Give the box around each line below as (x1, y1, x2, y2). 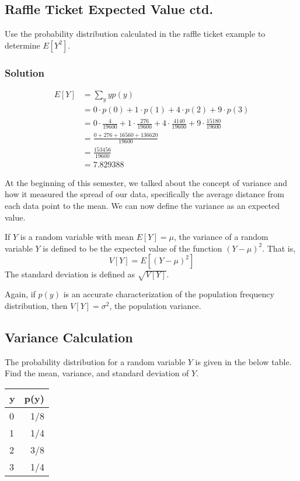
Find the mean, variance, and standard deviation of (5, 367, 189, 379)
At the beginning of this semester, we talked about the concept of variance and (5, 176, 288, 188)
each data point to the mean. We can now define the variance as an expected (5, 200, 280, 212)
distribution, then (5, 299, 68, 311)
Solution (5, 65, 44, 80)
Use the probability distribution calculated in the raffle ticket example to (5, 28, 266, 40)
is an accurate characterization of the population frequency (63, 288, 274, 300)
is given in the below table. (195, 355, 292, 367)
